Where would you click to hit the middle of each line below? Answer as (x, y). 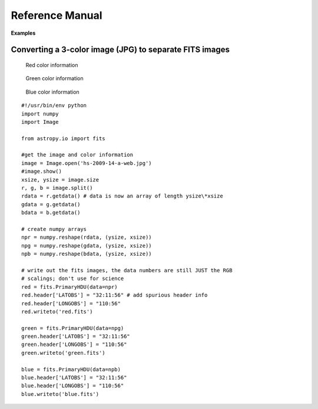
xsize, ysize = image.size (60, 179)
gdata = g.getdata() (51, 204)
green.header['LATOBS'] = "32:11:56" (76, 337)
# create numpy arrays (54, 229)
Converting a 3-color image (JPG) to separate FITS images (120, 50)
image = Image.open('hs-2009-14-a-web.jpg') (87, 163)
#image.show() (42, 171)
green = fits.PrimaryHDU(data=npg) (73, 328)
